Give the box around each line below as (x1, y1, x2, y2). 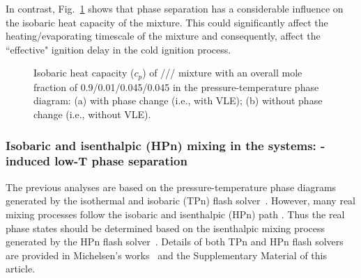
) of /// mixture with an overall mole (142, 65, 302, 80)
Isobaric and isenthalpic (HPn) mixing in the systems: (6, 136, 316, 154)
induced (6, 152, 51, 170)
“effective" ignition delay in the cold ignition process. (6, 42, 231, 56)
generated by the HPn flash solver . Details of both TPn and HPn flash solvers (6, 234, 344, 249)
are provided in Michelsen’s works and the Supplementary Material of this (6, 247, 327, 262)
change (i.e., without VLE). (33, 107, 151, 122)
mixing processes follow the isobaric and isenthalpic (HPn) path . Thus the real (6, 206, 345, 221)
